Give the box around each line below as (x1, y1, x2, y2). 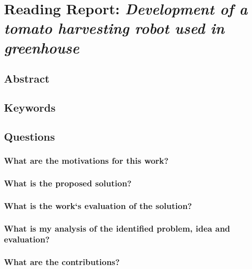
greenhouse (4, 37, 79, 58)
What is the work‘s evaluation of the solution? (4, 199, 192, 211)
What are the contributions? (4, 256, 120, 268)
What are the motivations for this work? (4, 154, 169, 167)
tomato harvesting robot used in (4, 18, 224, 38)
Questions (4, 128, 55, 144)
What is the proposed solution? (4, 177, 132, 189)
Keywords (4, 99, 56, 115)
